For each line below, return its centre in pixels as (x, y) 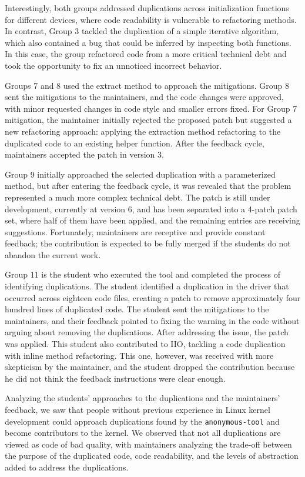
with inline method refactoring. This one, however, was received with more (139, 355)
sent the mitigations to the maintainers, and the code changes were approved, (144, 97)
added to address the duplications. (67, 467)
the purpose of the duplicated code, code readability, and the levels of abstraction (152, 456)
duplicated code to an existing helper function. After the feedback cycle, (135, 143)
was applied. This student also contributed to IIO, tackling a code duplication (145, 344)
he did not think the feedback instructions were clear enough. (115, 378)
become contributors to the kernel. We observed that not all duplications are (143, 433)
